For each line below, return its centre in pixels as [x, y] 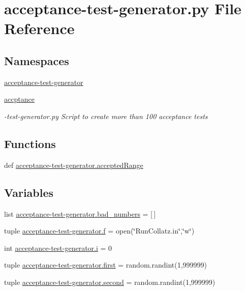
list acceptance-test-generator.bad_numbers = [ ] [80, 213]
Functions [30, 143]
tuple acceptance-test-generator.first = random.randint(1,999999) [106, 265]
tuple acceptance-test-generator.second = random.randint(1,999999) [110, 282]
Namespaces [37, 60]
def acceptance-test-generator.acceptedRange [74, 165]
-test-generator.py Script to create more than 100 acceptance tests [106, 116]
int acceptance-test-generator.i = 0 [58, 248]
